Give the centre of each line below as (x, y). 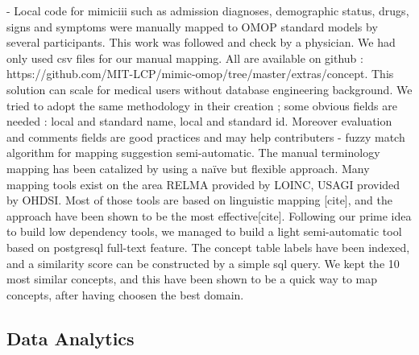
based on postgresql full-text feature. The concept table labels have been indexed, (208, 247)
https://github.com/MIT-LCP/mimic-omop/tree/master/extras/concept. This (200, 74)
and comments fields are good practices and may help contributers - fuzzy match (206, 136)
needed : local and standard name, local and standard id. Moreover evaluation (199, 121)
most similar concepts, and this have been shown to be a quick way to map (192, 279)
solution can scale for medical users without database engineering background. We (209, 89)
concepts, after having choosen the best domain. (125, 294)
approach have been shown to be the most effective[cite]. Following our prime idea (209, 215)
